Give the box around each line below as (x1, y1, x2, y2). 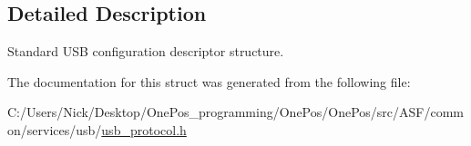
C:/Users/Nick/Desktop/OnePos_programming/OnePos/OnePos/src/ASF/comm (7, 102, 464, 122)
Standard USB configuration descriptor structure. (7, 42, 284, 61)
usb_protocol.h (101, 120, 187, 139)
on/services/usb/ (7, 120, 102, 139)
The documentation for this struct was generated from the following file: (7, 72, 411, 91)
